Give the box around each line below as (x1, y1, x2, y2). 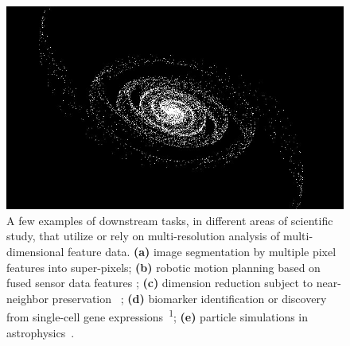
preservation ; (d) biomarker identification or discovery (52, 290, 327, 306)
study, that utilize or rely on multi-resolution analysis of (6, 227, 280, 244)
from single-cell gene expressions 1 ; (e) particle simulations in (6, 306, 309, 325)
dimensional (6, 243, 64, 259)
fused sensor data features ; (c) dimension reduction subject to (6, 274, 313, 291)
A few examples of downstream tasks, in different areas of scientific (6, 212, 333, 228)
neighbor (6, 290, 49, 306)
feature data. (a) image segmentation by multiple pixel (68, 243, 336, 259)
